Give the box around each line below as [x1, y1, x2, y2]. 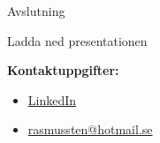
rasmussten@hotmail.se [27, 120, 153, 139]
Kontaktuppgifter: [7, 61, 119, 79]
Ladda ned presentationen [7, 31, 148, 49]
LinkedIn [27, 90, 77, 109]
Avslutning [7, 2, 65, 19]
